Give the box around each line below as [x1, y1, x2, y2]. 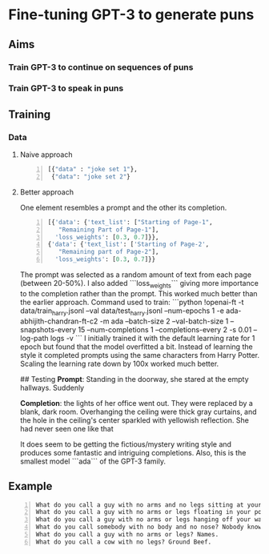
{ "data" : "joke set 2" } [50, 172, 130, 181]
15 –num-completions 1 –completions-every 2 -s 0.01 [78, 324, 252, 334]
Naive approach [19, 150, 74, 159]
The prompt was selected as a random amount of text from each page [19, 270, 252, 279]
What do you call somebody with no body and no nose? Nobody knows [35, 523, 266, 532]
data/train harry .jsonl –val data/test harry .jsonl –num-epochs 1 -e [19, 306, 224, 317]
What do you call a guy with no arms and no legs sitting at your [35, 500, 263, 509]
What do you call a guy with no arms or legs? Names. [35, 531, 219, 539]
